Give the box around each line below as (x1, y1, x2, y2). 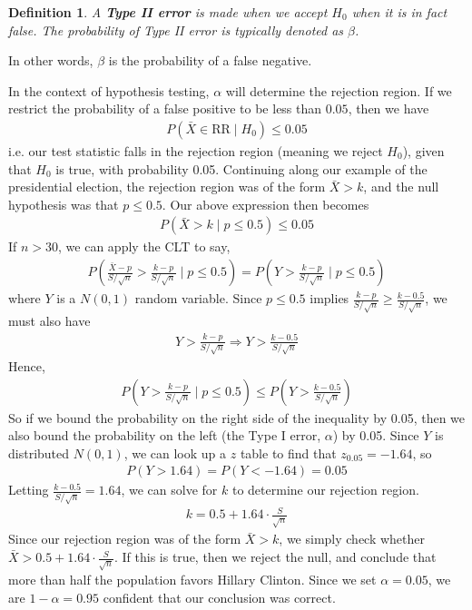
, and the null (363, 177, 439, 196)
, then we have (348, 99, 429, 118)
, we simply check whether (279, 529, 426, 548)
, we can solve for (121, 480, 218, 499)
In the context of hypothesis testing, (8, 81, 210, 100)
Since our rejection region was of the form (8, 529, 241, 548)
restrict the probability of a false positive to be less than (8, 99, 322, 118)
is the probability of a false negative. (108, 51, 312, 70)
